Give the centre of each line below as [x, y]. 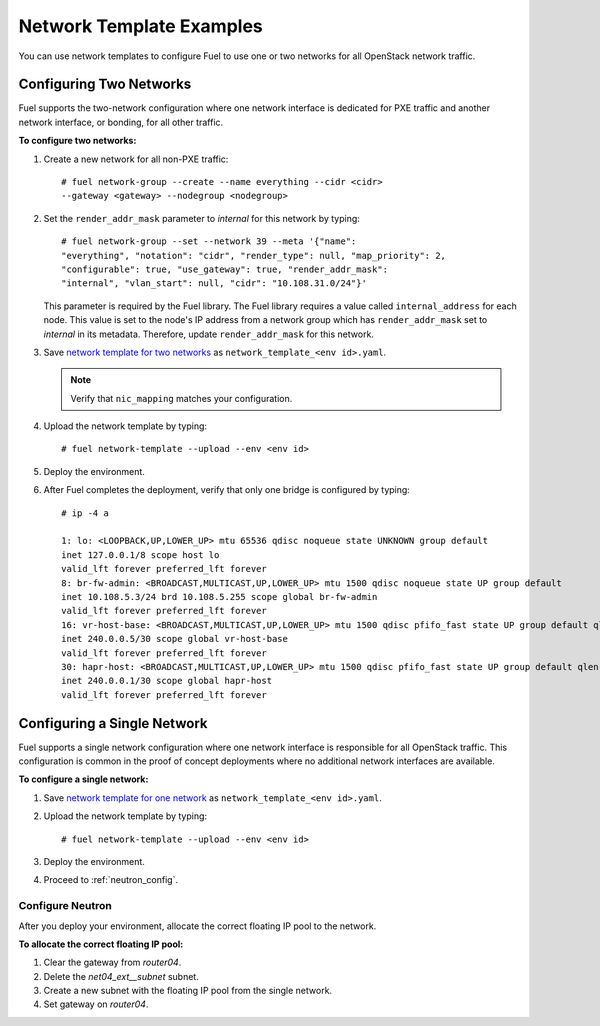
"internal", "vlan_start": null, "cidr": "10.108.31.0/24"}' [214, 283]
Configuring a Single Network [113, 723]
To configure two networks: [77, 141]
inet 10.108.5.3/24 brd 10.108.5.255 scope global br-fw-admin [219, 596]
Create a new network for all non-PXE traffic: [136, 159]
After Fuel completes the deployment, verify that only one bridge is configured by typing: [226, 490]
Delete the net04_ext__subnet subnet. [121, 976]
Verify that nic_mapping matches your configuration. [181, 398]
